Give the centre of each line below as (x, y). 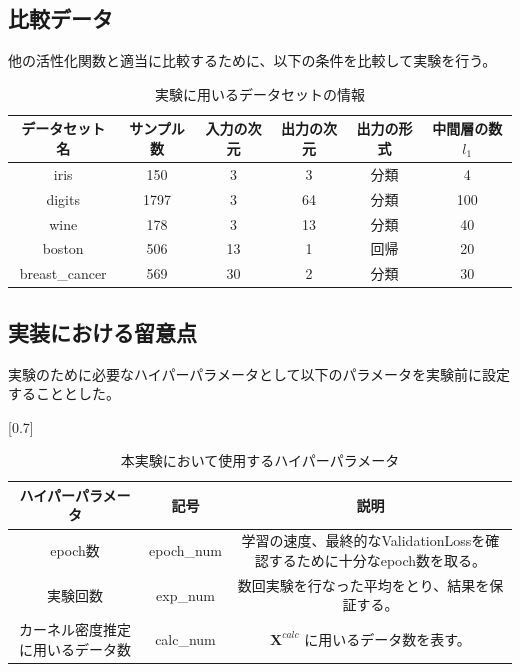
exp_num (185, 594)
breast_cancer (63, 273)
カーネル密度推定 (75, 629)
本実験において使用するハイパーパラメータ (260, 460)
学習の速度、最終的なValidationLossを (363, 540)
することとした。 (64, 393)
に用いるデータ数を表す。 (387, 638)
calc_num (185, 638)
